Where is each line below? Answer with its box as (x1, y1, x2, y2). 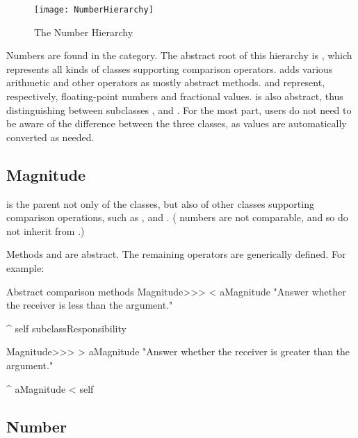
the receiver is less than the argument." (6, 298, 173, 312)
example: (6, 260, 44, 275)
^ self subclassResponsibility (6, 321, 127, 335)
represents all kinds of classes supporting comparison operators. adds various (6, 61, 333, 76)
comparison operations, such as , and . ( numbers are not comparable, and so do (6, 210, 348, 225)
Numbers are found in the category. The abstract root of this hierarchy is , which (6, 48, 352, 63)
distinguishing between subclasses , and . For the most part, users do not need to (6, 102, 352, 117)
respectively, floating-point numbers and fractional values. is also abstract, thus (6, 89, 343, 104)
